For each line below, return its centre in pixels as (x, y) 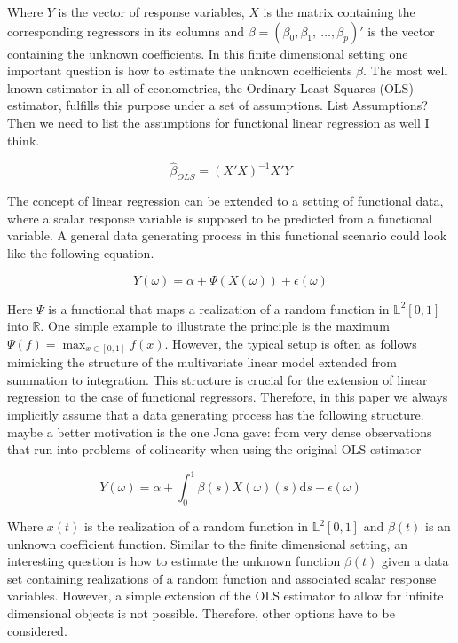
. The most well (406, 71)
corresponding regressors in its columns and (126, 31)
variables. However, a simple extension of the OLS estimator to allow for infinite (225, 596)
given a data (415, 561)
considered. (37, 630)
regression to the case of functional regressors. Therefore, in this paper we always (228, 397)
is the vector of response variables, (151, 12)
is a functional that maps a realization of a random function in (219, 308)
